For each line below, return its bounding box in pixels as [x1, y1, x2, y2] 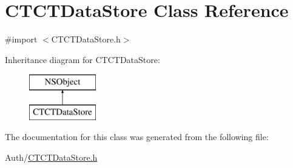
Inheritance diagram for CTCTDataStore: [5, 53, 160, 66]
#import [5, 33, 38, 45]
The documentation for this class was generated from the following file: [5, 130, 269, 143]
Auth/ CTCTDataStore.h [5, 151, 98, 164]
